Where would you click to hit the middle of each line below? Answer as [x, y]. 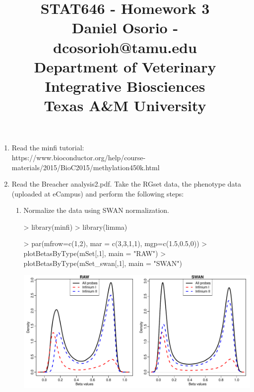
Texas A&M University [125, 105]
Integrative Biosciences [125, 86]
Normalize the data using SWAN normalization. [96, 210]
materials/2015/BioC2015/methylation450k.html [86, 167]
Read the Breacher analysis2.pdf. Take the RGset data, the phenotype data [127, 184]
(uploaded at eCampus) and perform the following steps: [98, 193]
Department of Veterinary [125, 66]
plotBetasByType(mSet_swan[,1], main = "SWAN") [103, 263]
